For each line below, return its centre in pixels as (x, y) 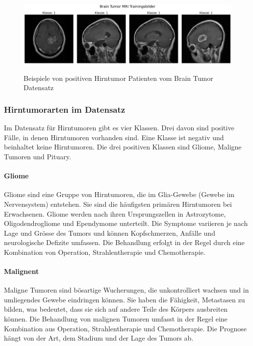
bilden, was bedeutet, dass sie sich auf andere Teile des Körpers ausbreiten (116, 309)
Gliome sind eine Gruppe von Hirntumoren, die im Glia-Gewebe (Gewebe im (119, 194)
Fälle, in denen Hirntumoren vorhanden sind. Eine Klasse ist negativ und (114, 137)
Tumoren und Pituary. (38, 156)
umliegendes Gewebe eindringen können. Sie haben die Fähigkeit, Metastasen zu (125, 299)
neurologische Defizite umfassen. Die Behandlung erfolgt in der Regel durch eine (124, 242)
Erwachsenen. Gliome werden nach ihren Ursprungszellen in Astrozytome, (115, 213)
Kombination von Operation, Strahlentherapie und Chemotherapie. (105, 252)
